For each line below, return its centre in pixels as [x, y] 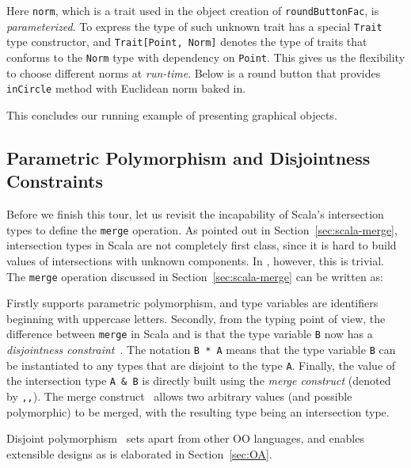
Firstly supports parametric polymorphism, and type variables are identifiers [192, 303]
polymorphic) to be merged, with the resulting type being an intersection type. [198, 411]
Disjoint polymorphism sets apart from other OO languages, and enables [185, 438]
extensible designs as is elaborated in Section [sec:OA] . [139, 453]
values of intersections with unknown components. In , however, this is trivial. [195, 260]
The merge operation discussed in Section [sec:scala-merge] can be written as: [195, 276]
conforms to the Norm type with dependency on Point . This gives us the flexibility [206, 57]
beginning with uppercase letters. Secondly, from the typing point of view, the [196, 318]
